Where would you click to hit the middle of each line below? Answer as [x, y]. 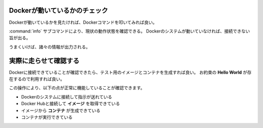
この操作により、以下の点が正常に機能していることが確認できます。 [77, 88]
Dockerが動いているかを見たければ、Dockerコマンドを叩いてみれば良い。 [83, 22]
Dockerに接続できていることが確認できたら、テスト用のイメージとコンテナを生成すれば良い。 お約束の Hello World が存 [130, 72]
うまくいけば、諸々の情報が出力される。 [49, 47]
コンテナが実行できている [47, 117]
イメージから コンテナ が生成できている [61, 110]
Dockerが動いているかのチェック [58, 10]
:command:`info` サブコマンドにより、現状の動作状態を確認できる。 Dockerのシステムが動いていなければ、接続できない [130, 31]
